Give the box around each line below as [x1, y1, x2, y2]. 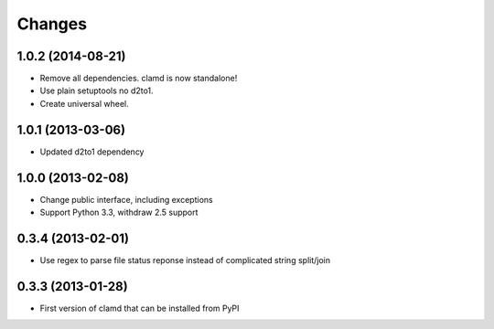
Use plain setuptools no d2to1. [39, 85, 155, 96]
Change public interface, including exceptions [39, 194, 214, 205]
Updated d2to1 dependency [39, 146, 145, 157]
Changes [16, 14, 87, 34]
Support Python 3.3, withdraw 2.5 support [39, 207, 199, 218]
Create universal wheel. [39, 98, 129, 109]
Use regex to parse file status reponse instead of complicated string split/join [39, 254, 331, 265]
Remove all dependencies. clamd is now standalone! [39, 73, 238, 84]
